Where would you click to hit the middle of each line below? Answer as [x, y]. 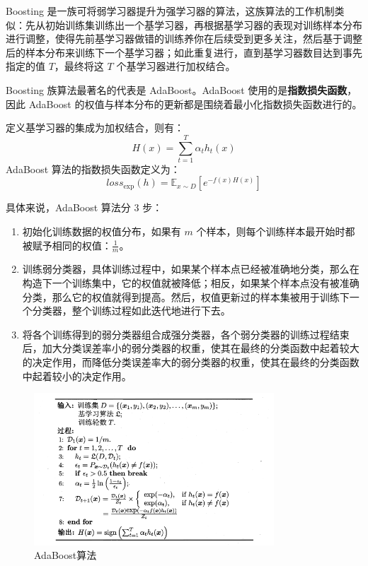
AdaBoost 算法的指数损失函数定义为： [93, 169]
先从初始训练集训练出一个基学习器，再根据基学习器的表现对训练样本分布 [194, 24]
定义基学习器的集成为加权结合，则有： [95, 128]
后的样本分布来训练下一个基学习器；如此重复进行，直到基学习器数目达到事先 [184, 52]
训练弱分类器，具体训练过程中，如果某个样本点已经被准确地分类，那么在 [191, 269]
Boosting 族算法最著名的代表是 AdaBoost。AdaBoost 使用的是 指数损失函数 [177, 89]
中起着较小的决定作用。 [77, 376]
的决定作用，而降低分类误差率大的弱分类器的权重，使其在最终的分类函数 [191, 362]
